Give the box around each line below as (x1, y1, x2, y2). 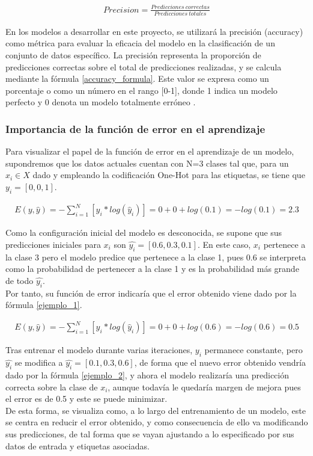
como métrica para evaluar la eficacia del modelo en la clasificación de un (5, 37, 275, 49)
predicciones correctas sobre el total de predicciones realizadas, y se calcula (5, 60, 282, 73)
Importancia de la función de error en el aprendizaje (5, 121, 266, 136)
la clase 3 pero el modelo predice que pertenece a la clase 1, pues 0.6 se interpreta (5, 250, 306, 263)
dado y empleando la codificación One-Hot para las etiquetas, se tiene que (32, 168, 305, 181)
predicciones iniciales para (5, 238, 101, 250)
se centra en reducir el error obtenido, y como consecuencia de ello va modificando (5, 416, 308, 428)
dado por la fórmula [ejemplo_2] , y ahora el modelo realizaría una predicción (5, 369, 290, 381)
